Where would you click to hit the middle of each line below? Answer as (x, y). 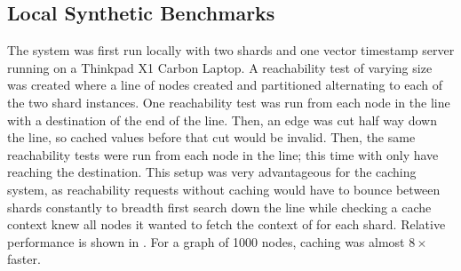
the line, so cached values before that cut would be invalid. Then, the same (211, 137)
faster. (24, 259)
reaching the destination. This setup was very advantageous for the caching (212, 172)
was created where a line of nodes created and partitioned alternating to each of (225, 85)
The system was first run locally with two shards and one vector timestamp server (231, 50)
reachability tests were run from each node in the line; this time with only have (223, 154)
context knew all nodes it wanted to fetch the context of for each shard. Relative (227, 224)
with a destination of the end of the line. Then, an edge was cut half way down (222, 120)
